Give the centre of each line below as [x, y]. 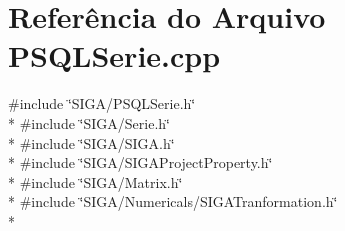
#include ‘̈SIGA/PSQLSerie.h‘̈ [102, 103]
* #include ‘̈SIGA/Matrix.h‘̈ [95, 181]
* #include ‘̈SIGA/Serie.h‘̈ [89, 122]
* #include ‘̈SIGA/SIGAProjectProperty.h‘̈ [140, 162]
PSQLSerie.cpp [114, 55]
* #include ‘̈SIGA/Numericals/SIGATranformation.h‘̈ [173, 201]
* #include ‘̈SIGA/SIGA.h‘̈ [91, 142]
